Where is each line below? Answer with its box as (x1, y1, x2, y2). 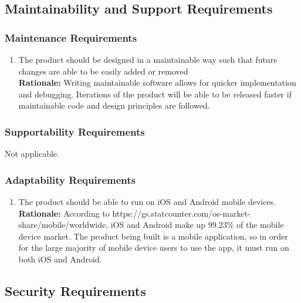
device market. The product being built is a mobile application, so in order (18, 230, 288, 242)
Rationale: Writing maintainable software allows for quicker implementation (18, 76, 296, 89)
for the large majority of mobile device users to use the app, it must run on (18, 241, 289, 254)
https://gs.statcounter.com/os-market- (112, 207, 251, 219)
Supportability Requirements (5, 124, 145, 139)
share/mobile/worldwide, (18, 218, 109, 231)
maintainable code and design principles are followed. (18, 99, 210, 112)
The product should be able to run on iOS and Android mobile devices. (18, 196, 276, 207)
